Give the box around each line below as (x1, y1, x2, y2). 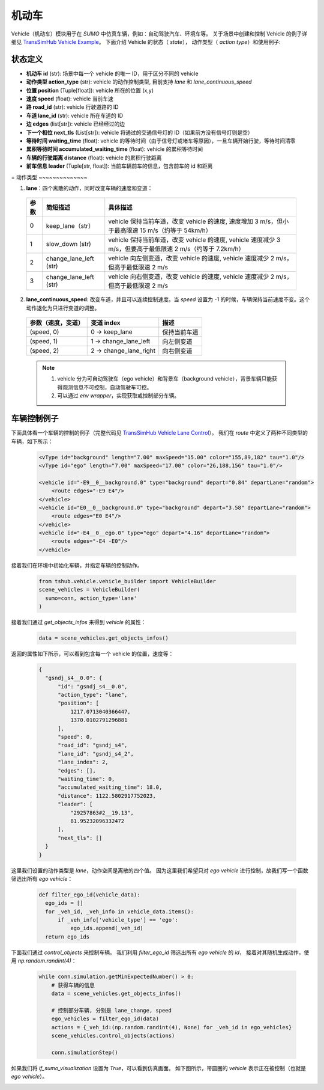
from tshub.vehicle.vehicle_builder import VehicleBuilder (38, 578, 216, 584)
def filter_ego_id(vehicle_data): (38, 891, 140, 898)
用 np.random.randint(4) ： (11, 957, 77, 964)
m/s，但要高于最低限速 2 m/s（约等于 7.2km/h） (108, 245, 245, 253)
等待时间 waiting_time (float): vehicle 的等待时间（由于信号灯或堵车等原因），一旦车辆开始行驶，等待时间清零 (26, 137, 296, 144)
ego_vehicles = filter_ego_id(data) (51, 1015, 159, 1022)
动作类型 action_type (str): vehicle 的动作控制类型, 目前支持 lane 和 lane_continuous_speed (26, 78, 252, 85)
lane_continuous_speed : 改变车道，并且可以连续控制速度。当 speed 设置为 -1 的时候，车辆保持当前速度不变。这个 (26, 296, 310, 303)
